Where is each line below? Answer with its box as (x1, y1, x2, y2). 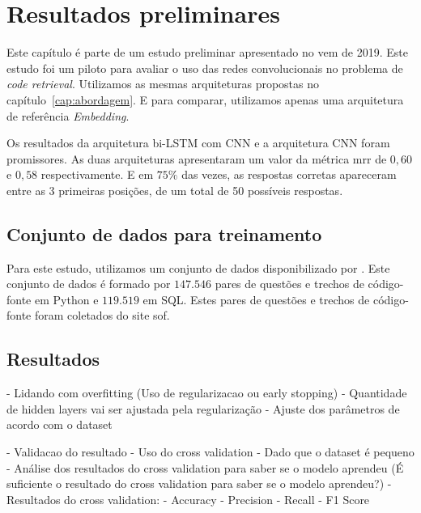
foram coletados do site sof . (34, 307, 170, 324)
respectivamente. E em (40, 166, 154, 183)
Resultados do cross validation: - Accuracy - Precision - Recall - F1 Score (6, 490, 370, 507)
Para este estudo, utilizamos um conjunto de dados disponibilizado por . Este (6, 259, 390, 276)
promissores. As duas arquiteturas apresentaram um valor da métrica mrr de (6, 150, 387, 167)
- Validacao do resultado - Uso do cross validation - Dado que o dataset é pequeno (6, 443, 415, 460)
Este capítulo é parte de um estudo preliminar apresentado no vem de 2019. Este (6, 44, 408, 61)
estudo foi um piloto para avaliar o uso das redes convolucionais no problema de (6, 59, 403, 76)
